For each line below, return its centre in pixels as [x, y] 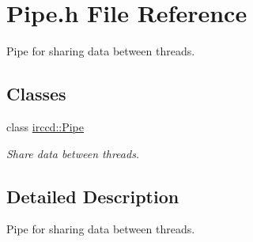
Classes [36, 94]
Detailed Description [93, 196]
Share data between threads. [73, 153]
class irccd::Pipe [45, 126]
